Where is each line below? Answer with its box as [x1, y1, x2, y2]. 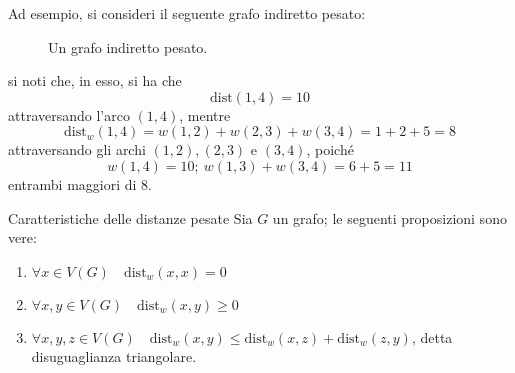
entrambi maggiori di [8, 173, 137, 194]
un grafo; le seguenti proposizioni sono [272, 207, 507, 228]
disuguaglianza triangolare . [31, 346, 197, 367]
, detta [411, 326, 453, 347]
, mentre [179, 104, 231, 125]
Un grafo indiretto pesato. [48, 36, 208, 57]
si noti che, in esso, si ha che [8, 70, 182, 91]
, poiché [306, 139, 354, 160]
